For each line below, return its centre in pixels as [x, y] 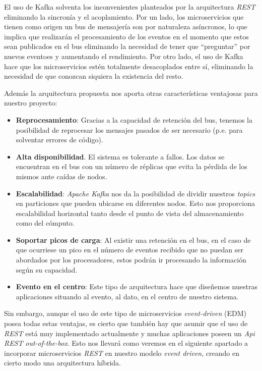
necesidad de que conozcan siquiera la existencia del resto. [94, 76]
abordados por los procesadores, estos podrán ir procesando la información [131, 260]
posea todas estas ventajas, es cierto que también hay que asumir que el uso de [126, 323]
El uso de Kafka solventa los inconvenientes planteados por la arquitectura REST [130, 7]
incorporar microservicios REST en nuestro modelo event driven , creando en [122, 353]
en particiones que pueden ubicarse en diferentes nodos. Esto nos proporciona [135, 203]
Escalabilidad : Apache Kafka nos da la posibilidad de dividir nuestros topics [136, 193]
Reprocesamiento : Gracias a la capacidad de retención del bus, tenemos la [134, 119]
